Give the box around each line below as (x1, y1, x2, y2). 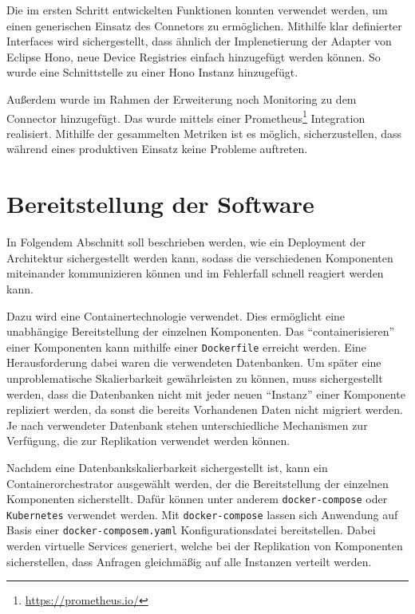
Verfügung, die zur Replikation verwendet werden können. (6, 432, 290, 449)
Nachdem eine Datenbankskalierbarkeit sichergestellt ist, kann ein (6, 459, 328, 475)
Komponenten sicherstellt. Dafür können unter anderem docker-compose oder (6, 490, 388, 507)
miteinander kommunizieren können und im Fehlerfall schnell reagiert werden (6, 265, 384, 281)
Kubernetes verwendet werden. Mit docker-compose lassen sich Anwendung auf (6, 506, 398, 522)
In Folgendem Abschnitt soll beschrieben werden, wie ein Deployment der (6, 234, 366, 250)
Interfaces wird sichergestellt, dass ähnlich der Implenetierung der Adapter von (6, 33, 392, 49)
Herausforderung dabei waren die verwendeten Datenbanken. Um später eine (6, 354, 381, 371)
